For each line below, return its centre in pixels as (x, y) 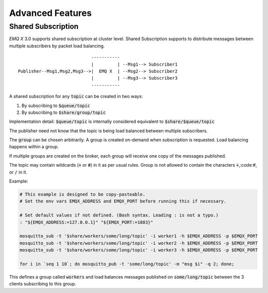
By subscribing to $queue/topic (56, 105)
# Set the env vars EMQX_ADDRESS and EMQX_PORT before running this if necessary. (123, 201)
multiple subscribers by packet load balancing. (57, 46)
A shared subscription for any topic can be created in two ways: (76, 97)
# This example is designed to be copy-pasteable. (83, 195)
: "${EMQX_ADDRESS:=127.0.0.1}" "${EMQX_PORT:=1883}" (86, 222)
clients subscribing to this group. (43, 284)
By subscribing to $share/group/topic (64, 112)
